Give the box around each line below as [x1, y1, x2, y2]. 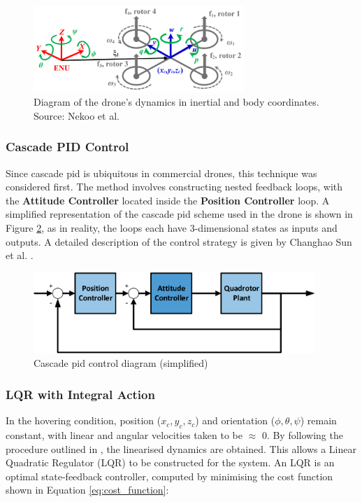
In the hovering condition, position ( [6, 413, 161, 428]
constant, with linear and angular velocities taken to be [6, 428, 242, 442]
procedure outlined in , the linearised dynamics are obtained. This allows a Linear [6, 441, 356, 456]
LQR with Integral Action [6, 385, 155, 403]
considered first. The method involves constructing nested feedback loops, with [6, 179, 343, 194]
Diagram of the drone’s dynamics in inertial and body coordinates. [34, 95, 319, 109]
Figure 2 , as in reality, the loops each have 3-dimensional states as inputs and [6, 221, 338, 235]
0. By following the [261, 428, 343, 442]
